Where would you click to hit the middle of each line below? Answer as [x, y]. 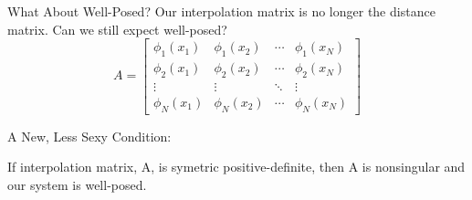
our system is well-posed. [77, 184]
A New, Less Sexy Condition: [89, 136]
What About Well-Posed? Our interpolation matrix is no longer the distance [221, 11]
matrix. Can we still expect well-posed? [117, 29]
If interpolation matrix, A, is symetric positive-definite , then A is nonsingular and [236, 167]
